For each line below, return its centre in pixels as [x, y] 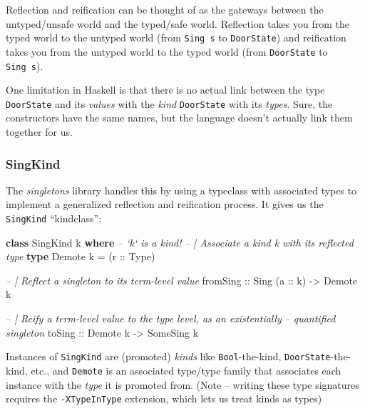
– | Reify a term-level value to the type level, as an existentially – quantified [171, 318]
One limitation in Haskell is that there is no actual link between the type [165, 90]
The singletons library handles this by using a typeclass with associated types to [181, 190]
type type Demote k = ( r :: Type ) [81, 256]
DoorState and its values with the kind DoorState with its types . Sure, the [169, 103]
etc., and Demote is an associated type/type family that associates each [186, 370]
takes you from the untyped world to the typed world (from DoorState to [167, 51]
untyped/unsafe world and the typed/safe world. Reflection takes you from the [178, 23]
